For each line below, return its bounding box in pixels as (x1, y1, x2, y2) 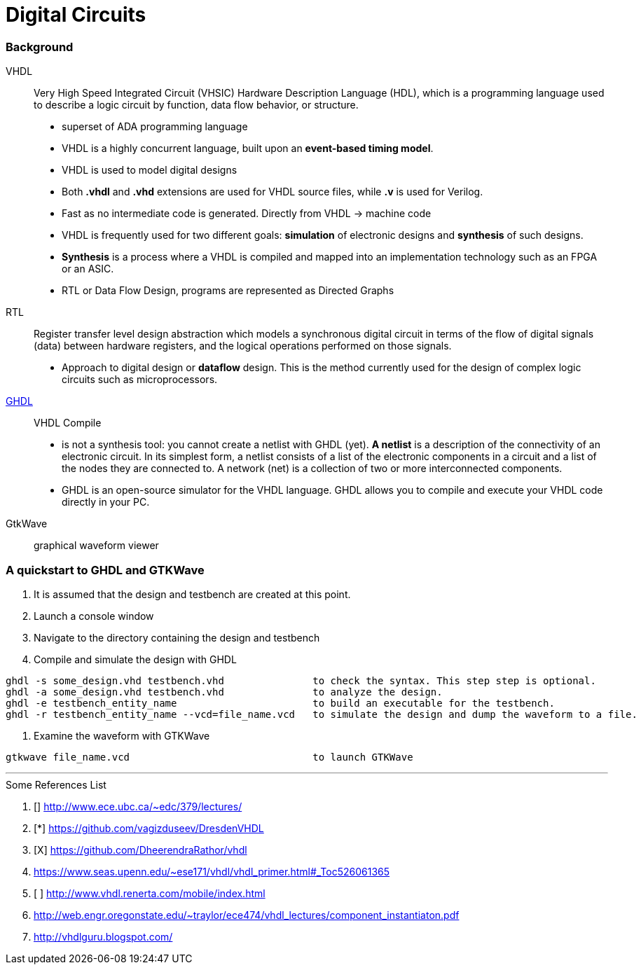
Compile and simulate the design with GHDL (34, 653, 237, 665)
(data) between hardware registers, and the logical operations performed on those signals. (34, 340, 452, 352)
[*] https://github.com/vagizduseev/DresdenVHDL (34, 822, 264, 834)
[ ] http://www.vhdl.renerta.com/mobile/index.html (34, 887, 266, 899)
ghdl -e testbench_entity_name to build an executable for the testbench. (6, 697, 555, 709)
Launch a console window (34, 609, 154, 622)
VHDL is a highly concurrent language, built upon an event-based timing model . (62, 142, 434, 155)
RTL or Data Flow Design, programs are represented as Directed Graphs (62, 284, 394, 297)
